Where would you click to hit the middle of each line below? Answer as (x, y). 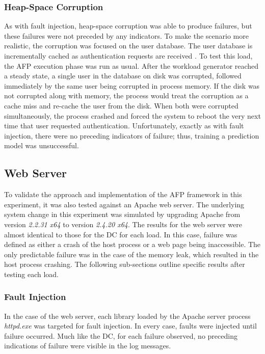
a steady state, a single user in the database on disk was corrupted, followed (123, 76)
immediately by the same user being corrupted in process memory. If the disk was (132, 85)
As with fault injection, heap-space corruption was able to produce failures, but (128, 26)
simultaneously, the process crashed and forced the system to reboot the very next (132, 115)
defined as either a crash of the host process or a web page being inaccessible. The (132, 244)
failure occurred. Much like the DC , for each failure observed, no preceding (121, 335)
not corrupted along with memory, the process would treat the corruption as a (126, 96)
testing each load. (32, 274)
